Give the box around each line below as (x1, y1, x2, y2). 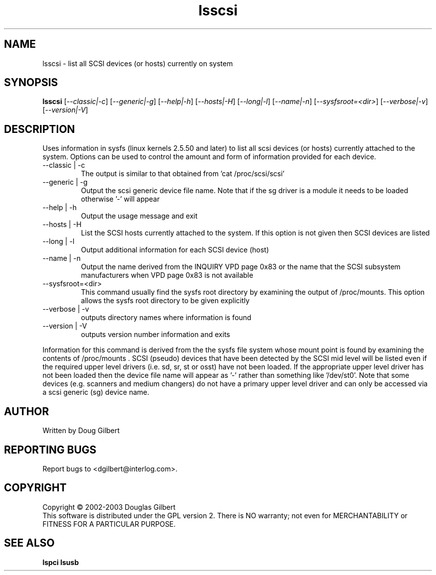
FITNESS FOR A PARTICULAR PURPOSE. (42, 519, 176, 528)
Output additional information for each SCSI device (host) (81, 245, 269, 254)
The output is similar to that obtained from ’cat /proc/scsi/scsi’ (81, 169, 285, 178)
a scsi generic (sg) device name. (42, 388, 149, 397)
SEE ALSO (4, 537, 55, 550)
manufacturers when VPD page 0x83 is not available (81, 271, 253, 280)
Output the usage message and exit (81, 212, 198, 221)
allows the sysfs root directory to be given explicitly (81, 296, 250, 305)
